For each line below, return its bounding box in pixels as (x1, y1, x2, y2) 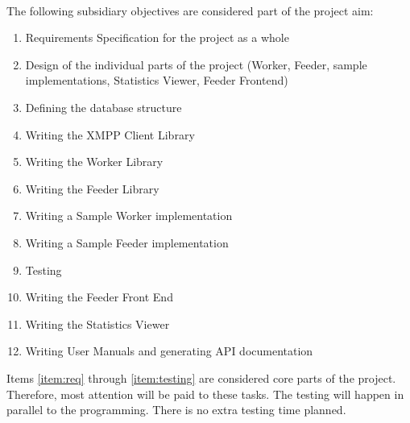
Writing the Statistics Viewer (25, 315, 170, 332)
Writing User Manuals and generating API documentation (25, 342, 313, 359)
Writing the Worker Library (25, 153, 164, 170)
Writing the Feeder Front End (25, 288, 173, 305)
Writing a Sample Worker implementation (25, 207, 233, 224)
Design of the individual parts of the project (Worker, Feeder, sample (25, 56, 367, 73)
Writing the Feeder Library (25, 180, 159, 197)
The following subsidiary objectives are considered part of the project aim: (6, 2, 374, 19)
